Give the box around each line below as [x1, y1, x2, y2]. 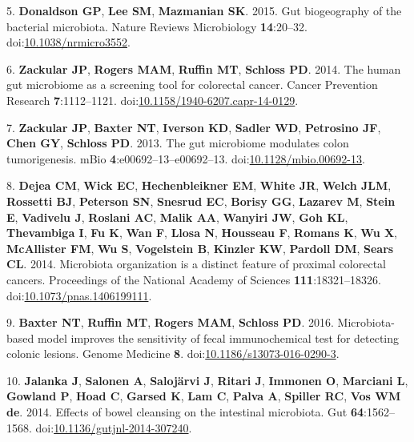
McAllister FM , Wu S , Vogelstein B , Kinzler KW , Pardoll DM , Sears [6, 239, 394, 256]
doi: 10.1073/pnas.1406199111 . [6, 287, 152, 303]
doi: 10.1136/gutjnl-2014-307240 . [35, 419, 192, 436]
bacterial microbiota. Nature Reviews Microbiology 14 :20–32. [6, 18, 307, 34]
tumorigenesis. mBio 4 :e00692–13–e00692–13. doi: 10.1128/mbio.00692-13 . [6, 150, 365, 167]
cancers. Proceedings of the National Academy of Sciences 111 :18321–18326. [6, 271, 381, 287]
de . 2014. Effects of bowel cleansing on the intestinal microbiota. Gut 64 [6, 404, 364, 420]
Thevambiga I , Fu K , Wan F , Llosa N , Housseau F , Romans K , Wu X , [6, 224, 398, 241]
